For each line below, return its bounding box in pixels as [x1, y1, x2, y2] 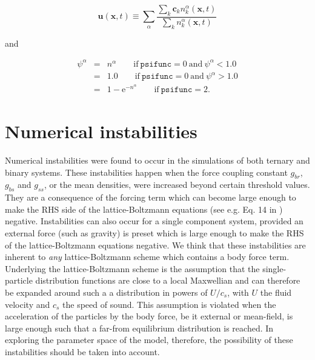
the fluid [260, 286, 292, 298]
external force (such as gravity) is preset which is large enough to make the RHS [5, 227, 304, 239]
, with [227, 286, 249, 298]
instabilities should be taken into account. [5, 345, 160, 358]
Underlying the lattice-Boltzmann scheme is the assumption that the [5, 262, 260, 275]
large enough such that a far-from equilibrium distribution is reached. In [5, 321, 274, 334]
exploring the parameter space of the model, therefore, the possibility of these [5, 333, 293, 346]
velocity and [5, 298, 50, 310]
